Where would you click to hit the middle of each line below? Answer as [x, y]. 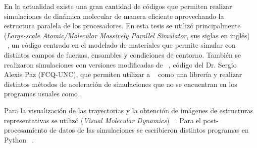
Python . [19, 139]
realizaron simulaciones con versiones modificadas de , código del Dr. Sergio [120, 64]
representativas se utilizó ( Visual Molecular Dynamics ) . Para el [103, 120]
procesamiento [26, 130]
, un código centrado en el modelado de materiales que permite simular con [122, 45]
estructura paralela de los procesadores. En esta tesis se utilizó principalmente [122, 26]
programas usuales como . [43, 94]
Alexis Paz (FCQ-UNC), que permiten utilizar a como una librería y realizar [123, 74]
